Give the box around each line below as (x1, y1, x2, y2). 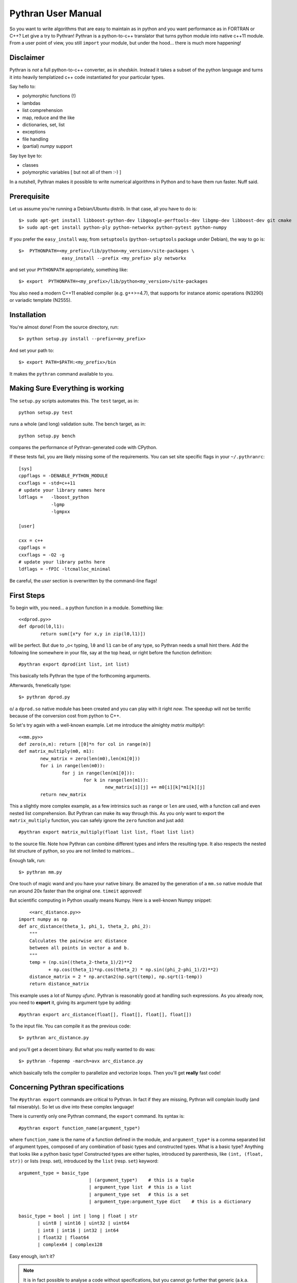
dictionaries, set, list (22, 121, 65, 128)
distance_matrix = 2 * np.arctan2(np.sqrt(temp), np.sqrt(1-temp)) (29, 974, 203, 980)
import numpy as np (18, 916, 68, 922)
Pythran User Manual (9, 8, 102, 19)
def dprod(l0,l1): (18, 624, 65, 630)
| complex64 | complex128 (37, 1242, 103, 1248)
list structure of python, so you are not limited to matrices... (9, 848, 135, 854)
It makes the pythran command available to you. (9, 371, 114, 377)
